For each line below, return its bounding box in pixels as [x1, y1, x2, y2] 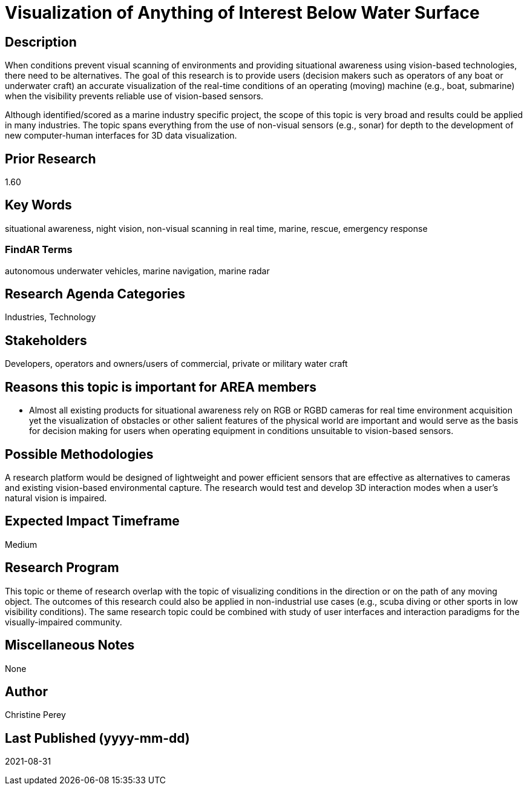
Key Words [5, 197, 72, 213]
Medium [5, 539, 38, 550]
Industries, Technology [5, 312, 96, 323]
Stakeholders [5, 332, 87, 348]
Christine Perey [5, 709, 66, 720]
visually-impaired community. [5, 616, 122, 627]
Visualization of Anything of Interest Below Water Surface [5, 2, 480, 23]
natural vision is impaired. [5, 492, 107, 503]
